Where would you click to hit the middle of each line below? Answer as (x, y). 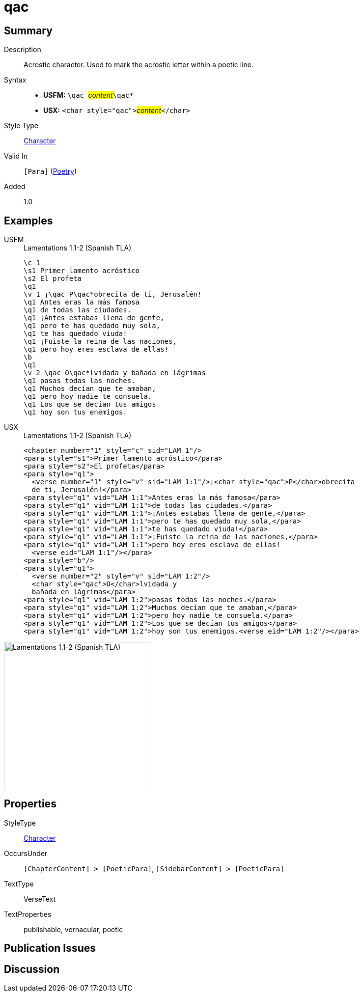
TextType (19, 884)
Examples (28, 221)
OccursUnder (26, 853)
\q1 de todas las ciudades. (78, 310)
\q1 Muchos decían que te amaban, (90, 389)
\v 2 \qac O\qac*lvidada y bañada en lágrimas (115, 373)
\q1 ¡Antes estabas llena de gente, (94, 318)
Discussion (32, 969)
